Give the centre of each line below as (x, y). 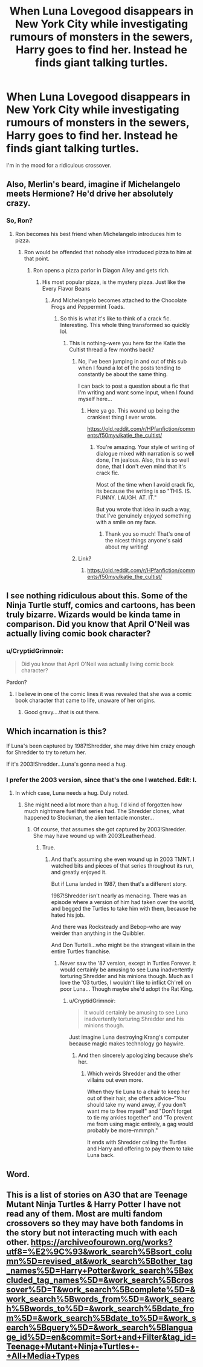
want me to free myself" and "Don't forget (140, 1111)
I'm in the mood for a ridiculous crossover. (59, 165)
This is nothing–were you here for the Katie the (127, 343)
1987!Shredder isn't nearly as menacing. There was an (119, 896)
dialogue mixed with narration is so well (145, 453)
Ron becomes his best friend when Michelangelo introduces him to (98, 234)
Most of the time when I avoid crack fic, (145, 484)
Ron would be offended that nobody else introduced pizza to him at (108, 252)
